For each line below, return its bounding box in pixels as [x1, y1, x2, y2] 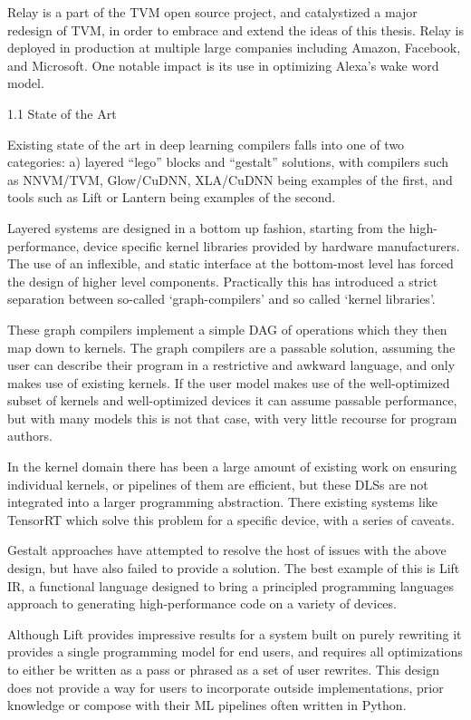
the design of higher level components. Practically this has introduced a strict [7, 271, 438, 290]
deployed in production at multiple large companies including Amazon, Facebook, [7, 38, 461, 57]
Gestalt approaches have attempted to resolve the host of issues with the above [7, 540, 447, 559]
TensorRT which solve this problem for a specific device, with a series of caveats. [7, 510, 455, 529]
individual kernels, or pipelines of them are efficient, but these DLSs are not [7, 474, 428, 493]
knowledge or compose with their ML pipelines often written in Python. [7, 696, 407, 715]
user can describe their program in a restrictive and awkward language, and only [7, 355, 456, 375]
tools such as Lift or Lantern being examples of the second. [7, 188, 336, 207]
